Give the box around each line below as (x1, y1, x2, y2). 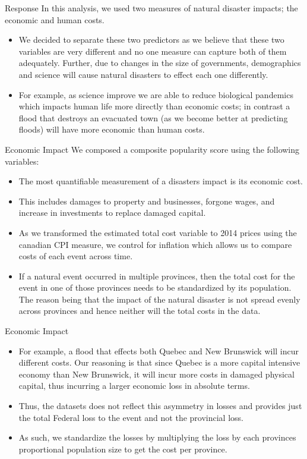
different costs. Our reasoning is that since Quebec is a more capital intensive (18, 356, 300, 369)
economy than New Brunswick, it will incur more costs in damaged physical (18, 367, 295, 380)
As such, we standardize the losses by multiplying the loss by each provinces (18, 431, 296, 444)
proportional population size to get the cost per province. (18, 442, 227, 455)
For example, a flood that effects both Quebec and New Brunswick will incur (18, 344, 299, 357)
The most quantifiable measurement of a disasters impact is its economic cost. (18, 175, 303, 187)
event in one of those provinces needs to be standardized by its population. (18, 281, 292, 294)
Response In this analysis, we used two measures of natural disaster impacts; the (5, 2, 298, 14)
